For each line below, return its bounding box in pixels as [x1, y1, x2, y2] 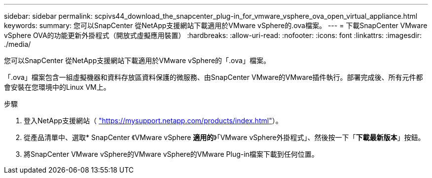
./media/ [4, 40, 31, 48]
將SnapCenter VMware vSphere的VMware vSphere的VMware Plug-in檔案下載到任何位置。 [24, 150, 319, 158]
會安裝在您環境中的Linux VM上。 [4, 83, 110, 91]
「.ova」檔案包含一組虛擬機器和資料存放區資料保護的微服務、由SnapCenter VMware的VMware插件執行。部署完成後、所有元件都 [4, 73, 423, 81]
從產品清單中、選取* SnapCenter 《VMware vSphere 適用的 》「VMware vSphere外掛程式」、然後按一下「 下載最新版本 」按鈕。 [24, 133, 425, 142]
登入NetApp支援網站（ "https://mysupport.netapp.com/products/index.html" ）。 [24, 116, 283, 125]
